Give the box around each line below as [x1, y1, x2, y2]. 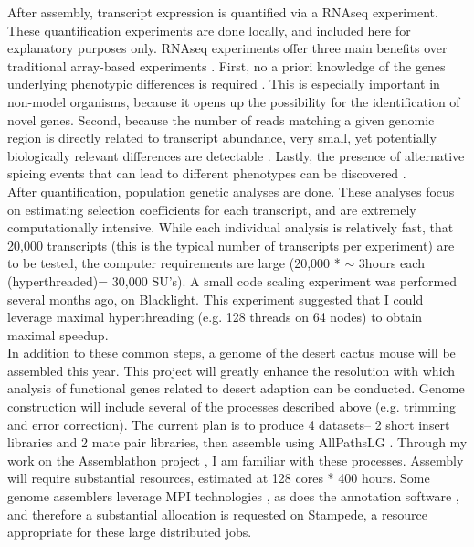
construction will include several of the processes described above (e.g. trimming [7, 397, 457, 416]
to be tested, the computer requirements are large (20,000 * [7, 253, 341, 273]
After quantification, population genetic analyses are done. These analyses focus [7, 181, 455, 200]
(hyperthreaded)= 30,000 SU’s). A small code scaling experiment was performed [7, 271, 458, 290]
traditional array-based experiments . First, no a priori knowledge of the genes [7, 56, 446, 75]
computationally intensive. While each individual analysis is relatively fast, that [7, 218, 454, 237]
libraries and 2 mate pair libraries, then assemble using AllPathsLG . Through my [7, 433, 468, 452]
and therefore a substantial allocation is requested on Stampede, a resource [7, 504, 427, 523]
